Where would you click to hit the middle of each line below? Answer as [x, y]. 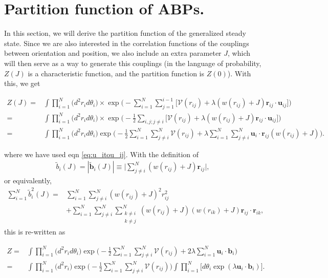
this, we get [22, 83]
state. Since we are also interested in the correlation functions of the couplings [127, 43]
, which [239, 53]
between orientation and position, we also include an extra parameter [113, 53]
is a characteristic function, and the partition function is [116, 73]
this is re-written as [35, 232]
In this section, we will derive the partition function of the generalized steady [125, 33]
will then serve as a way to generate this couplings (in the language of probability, [133, 63]
